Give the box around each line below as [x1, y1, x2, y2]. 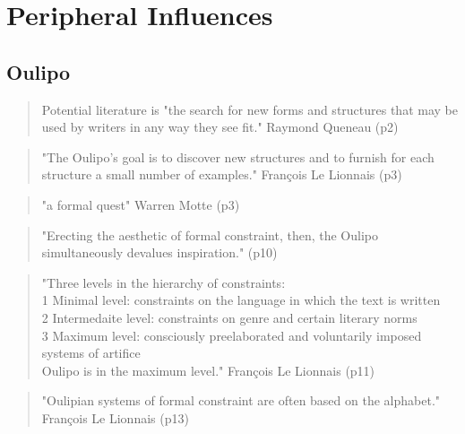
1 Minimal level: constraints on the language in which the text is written [41, 291, 441, 309]
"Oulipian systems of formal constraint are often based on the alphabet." [41, 391, 441, 410]
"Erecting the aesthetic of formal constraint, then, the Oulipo [41, 225, 378, 244]
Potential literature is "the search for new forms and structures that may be [41, 100, 458, 118]
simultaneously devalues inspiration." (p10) [41, 243, 278, 262]
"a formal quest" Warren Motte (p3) [41, 195, 240, 213]
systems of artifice [41, 343, 141, 362]
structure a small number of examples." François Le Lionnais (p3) [41, 165, 402, 184]
